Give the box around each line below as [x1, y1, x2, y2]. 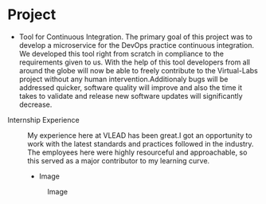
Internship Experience [7, 115, 80, 124]
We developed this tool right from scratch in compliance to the [18, 49, 225, 58]
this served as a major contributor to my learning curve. [27, 155, 210, 165]
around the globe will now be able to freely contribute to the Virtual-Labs [18, 65, 258, 75]
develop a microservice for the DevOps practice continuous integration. [18, 40, 254, 49]
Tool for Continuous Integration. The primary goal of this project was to [18, 32, 252, 41]
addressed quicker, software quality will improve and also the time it [18, 82, 242, 92]
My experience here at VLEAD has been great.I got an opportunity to [27, 130, 252, 140]
